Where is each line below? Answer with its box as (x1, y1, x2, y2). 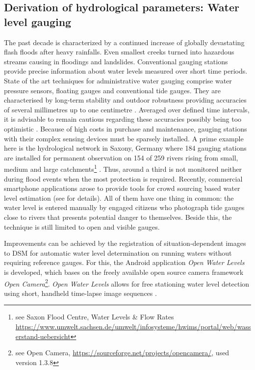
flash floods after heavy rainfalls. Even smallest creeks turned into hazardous (4, 47, 234, 57)
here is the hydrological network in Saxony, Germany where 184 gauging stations (4, 143, 247, 153)
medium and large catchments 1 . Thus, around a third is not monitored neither (4, 162, 242, 174)
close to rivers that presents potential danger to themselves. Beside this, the (4, 211, 232, 222)
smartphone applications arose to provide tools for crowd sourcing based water (4, 183, 240, 193)
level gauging (4, 14, 72, 29)
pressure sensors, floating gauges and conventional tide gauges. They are (4, 85, 221, 95)
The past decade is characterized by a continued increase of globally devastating (4, 37, 245, 47)
